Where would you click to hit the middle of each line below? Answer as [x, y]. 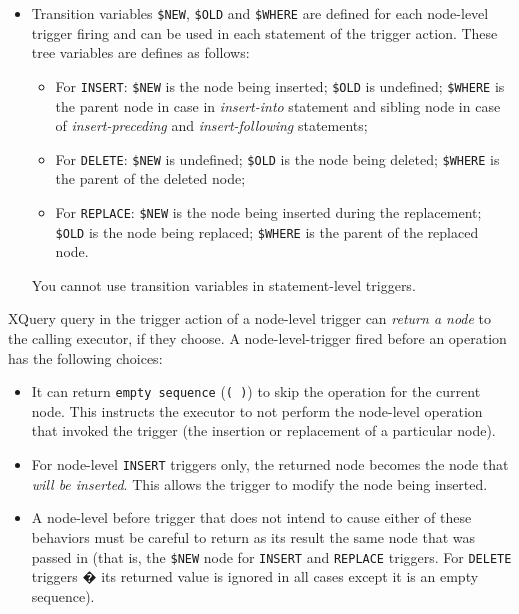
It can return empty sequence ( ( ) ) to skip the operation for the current [256, 391]
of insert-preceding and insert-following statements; [211, 125]
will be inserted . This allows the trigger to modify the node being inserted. [259, 483]
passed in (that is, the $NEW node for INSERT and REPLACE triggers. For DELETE [271, 556]
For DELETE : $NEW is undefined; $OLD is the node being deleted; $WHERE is [277, 158]
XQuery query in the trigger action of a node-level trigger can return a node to [250, 318]
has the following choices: [85, 357]
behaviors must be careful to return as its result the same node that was [253, 536]
